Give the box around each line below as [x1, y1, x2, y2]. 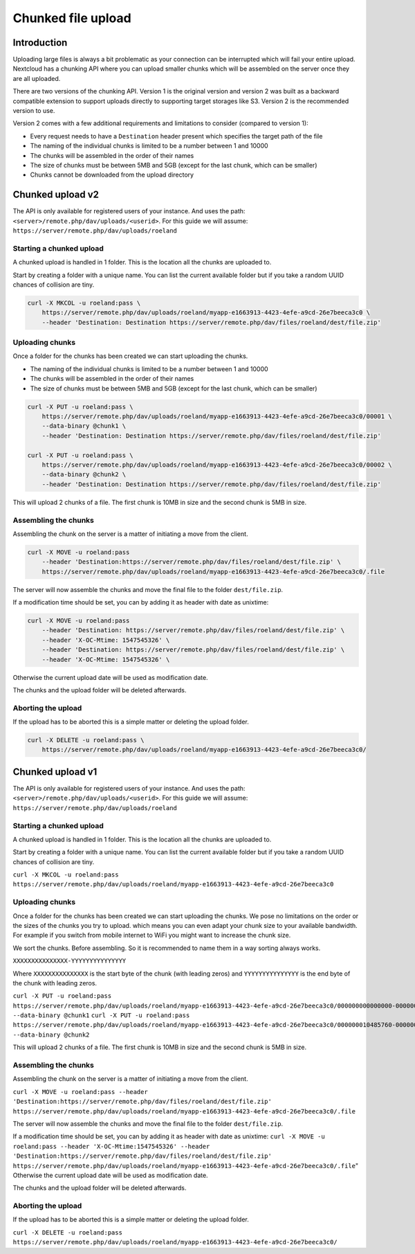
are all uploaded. [12, 74, 61, 82]
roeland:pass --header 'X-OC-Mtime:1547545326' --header [12, 1143, 210, 1150]
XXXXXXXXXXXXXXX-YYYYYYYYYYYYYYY [12, 957, 127, 965]
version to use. [12, 107, 55, 115]
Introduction [12, 37, 68, 48]
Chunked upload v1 [12, 766, 98, 778]
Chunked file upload [12, 10, 131, 26]
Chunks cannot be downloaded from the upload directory [30, 170, 194, 179]
